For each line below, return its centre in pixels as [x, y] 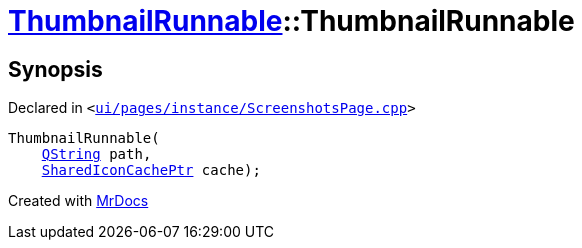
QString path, [96, 154]
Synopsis [55, 69]
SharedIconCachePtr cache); [151, 170]
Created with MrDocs [78, 201]
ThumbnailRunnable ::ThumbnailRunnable [291, 21]
